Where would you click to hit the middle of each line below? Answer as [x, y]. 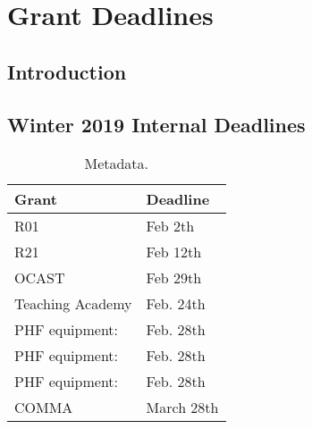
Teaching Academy [73, 304]
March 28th [182, 408]
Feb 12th [174, 252]
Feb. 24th [176, 304]
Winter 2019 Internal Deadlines [156, 124]
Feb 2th [170, 226]
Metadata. [117, 164]
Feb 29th [174, 278]
